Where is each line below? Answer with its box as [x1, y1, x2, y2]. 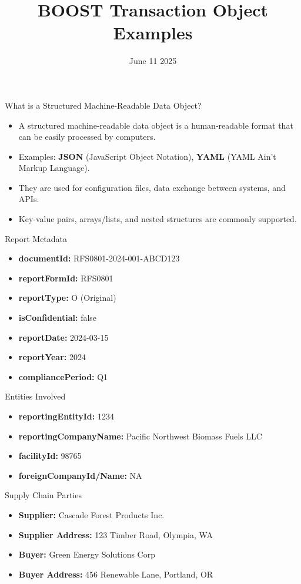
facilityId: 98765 [18, 449, 82, 462]
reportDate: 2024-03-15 [18, 331, 109, 343]
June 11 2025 [129, 55, 177, 67]
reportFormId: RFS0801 [18, 271, 113, 284]
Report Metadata [5, 232, 68, 244]
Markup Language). [18, 162, 90, 174]
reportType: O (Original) [18, 291, 116, 304]
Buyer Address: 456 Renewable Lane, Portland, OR [18, 568, 213, 580]
